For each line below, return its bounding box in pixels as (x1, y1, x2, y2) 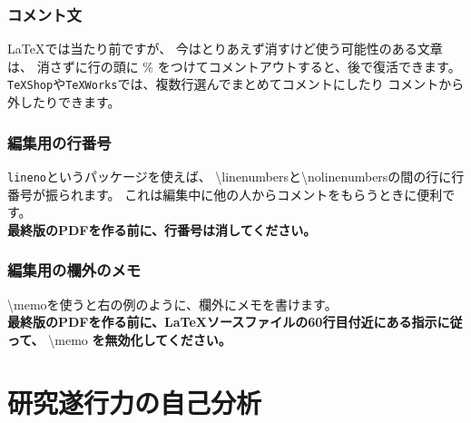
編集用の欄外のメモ (7, 259, 142, 281)
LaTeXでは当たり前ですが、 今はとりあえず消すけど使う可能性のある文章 (7, 39, 443, 58)
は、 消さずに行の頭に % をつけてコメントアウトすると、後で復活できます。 (7, 56, 461, 75)
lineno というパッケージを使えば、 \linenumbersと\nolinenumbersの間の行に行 (7, 166, 465, 185)
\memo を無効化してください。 (48, 330, 231, 349)
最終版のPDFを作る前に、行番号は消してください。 (7, 220, 317, 239)
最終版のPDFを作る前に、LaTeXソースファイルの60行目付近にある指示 (7, 312, 437, 331)
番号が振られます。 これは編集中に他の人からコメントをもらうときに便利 (7, 184, 443, 203)
